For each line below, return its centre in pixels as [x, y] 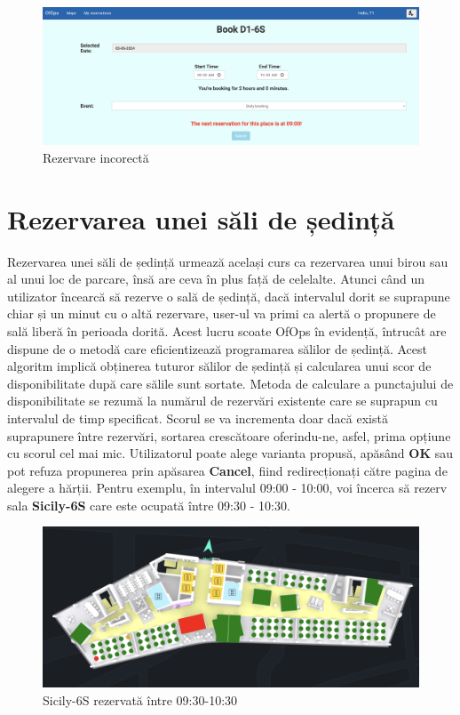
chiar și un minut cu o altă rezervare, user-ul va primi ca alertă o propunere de [222, 313]
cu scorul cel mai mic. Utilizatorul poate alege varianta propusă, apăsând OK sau [230, 453]
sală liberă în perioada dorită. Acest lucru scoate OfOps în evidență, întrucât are [227, 330]
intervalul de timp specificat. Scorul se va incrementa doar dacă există [198, 418]
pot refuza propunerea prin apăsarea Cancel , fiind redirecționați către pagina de [227, 470]
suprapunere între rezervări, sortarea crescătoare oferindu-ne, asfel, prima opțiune [229, 435]
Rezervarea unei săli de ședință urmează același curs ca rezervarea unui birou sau [228, 261]
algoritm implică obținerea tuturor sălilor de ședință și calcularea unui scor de [219, 366]
